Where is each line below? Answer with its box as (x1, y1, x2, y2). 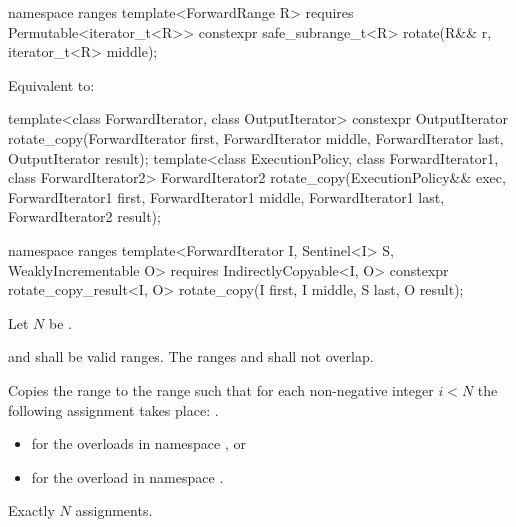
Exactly (8, 500, 55, 521)
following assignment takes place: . (8, 399, 219, 420)
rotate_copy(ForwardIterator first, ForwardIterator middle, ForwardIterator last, (8, 127, 504, 148)
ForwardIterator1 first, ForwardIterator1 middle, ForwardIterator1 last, (8, 186, 445, 207)
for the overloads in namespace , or (31, 433, 246, 454)
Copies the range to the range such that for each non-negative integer (8, 379, 434, 400)
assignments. (75, 500, 153, 521)
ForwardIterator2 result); (8, 206, 161, 227)
